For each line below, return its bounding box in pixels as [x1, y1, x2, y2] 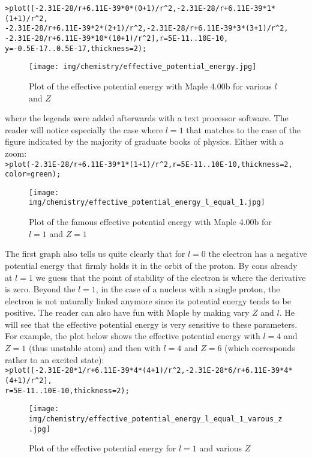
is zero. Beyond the [5, 283, 76, 295]
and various [199, 442, 242, 454]
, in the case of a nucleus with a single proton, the [95, 283, 280, 295]
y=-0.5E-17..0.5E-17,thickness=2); [5, 44, 147, 53]
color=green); [5, 170, 61, 179]
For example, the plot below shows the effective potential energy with [5, 330, 260, 342]
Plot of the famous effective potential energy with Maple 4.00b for [29, 215, 272, 228]
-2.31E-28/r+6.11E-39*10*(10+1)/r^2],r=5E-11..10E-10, [5, 34, 229, 43]
